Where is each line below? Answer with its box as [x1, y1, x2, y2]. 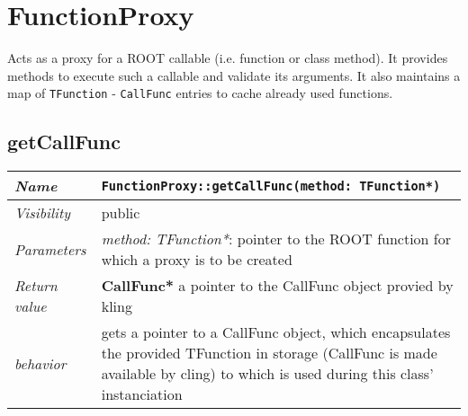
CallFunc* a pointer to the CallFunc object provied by [101, 275, 454, 297]
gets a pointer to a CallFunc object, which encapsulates [101, 322, 451, 343]
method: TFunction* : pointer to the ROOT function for [101, 228, 451, 250]
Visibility [14, 202, 71, 224]
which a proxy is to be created [101, 249, 292, 270]
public [101, 202, 140, 224]
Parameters [14, 238, 86, 260]
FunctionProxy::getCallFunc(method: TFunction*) [101, 178, 441, 193]
